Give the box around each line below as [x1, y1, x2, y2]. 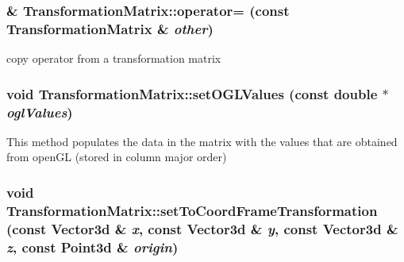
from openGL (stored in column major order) [6, 148, 227, 165]
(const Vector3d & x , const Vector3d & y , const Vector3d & [6, 218, 398, 238]
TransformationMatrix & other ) [6, 18, 214, 38]
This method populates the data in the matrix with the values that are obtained [6, 133, 398, 149]
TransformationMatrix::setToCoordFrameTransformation [6, 200, 378, 220]
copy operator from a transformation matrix [6, 50, 221, 67]
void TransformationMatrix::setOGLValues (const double [6, 83, 378, 103]
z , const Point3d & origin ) [6, 237, 179, 256]
